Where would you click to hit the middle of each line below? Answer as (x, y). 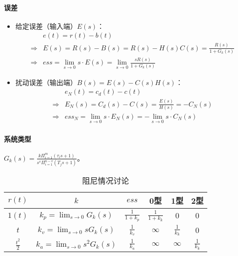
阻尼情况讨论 (106, 181)
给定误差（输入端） (46, 26)
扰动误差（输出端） (46, 82)
